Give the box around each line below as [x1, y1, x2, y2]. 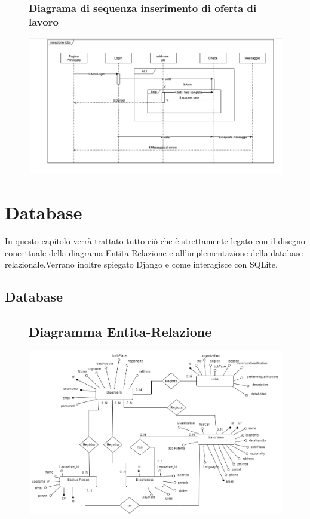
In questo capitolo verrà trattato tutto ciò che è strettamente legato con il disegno [5, 235, 305, 247]
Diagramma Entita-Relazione [29, 322, 212, 340]
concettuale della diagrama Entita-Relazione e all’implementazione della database [5, 246, 303, 259]
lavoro [29, 14, 59, 29]
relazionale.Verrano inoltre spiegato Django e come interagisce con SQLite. [5, 258, 278, 271]
